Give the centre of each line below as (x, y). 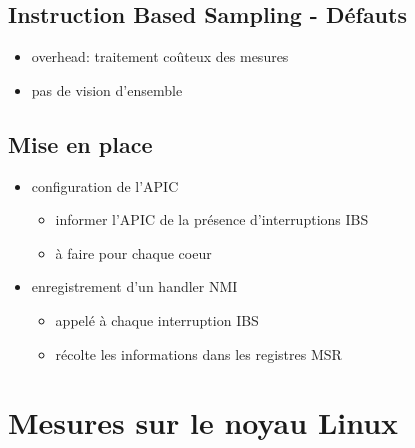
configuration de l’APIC (105, 185)
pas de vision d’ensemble (107, 89)
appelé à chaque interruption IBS (157, 319)
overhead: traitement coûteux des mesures (160, 56)
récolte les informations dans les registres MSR (198, 353)
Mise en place (80, 143)
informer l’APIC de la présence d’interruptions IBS (212, 219)
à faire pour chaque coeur (133, 252)
